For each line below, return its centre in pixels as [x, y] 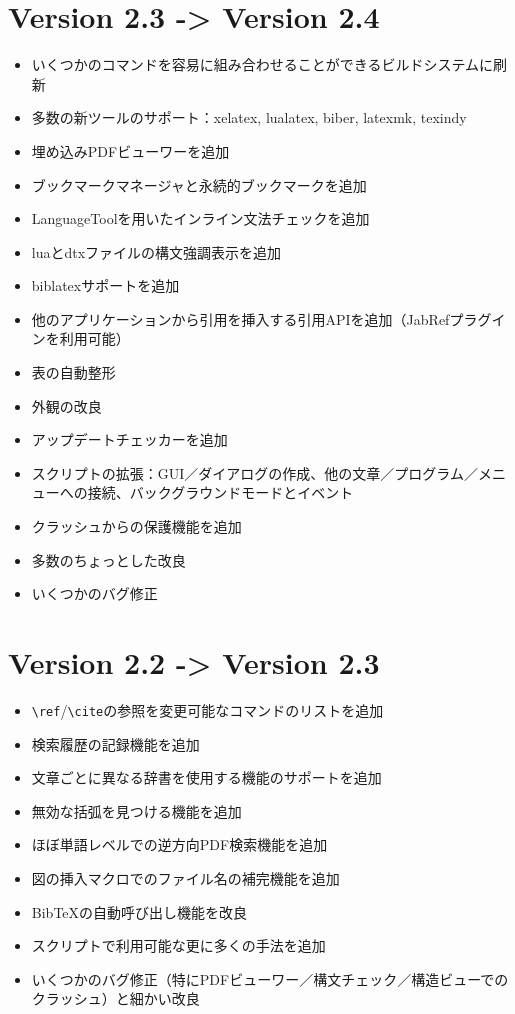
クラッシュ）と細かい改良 [115, 998]
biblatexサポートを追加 [105, 285]
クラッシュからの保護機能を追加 [136, 526]
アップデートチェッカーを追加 [129, 439]
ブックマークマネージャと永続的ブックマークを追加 [199, 184]
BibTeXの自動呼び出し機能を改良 [139, 911]
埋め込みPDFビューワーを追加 [130, 150]
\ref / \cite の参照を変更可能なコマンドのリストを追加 [207, 709]
